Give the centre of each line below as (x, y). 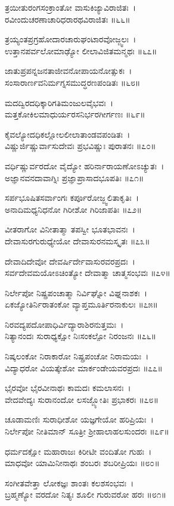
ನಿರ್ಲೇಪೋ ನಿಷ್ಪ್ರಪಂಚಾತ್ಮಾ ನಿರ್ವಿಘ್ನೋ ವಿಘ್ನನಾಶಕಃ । (76, 292)
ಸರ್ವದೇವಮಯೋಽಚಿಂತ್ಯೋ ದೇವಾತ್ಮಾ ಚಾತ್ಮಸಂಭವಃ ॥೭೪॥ (88, 273)
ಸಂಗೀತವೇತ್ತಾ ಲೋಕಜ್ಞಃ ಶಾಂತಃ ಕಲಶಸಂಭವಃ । (69, 482)
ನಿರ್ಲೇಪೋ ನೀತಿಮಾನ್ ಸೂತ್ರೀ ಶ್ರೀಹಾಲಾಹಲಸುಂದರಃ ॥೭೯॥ (87, 431)
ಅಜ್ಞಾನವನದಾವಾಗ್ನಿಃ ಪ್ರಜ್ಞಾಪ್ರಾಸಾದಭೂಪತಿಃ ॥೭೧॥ (74, 177)
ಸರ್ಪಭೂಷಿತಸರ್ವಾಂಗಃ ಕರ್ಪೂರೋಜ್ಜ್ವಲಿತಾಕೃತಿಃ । (72, 198)
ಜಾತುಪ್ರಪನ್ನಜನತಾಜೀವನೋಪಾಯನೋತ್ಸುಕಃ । (69, 71)
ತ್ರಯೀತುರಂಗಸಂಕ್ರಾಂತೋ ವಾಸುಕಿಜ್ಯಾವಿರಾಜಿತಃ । (71, 7)
